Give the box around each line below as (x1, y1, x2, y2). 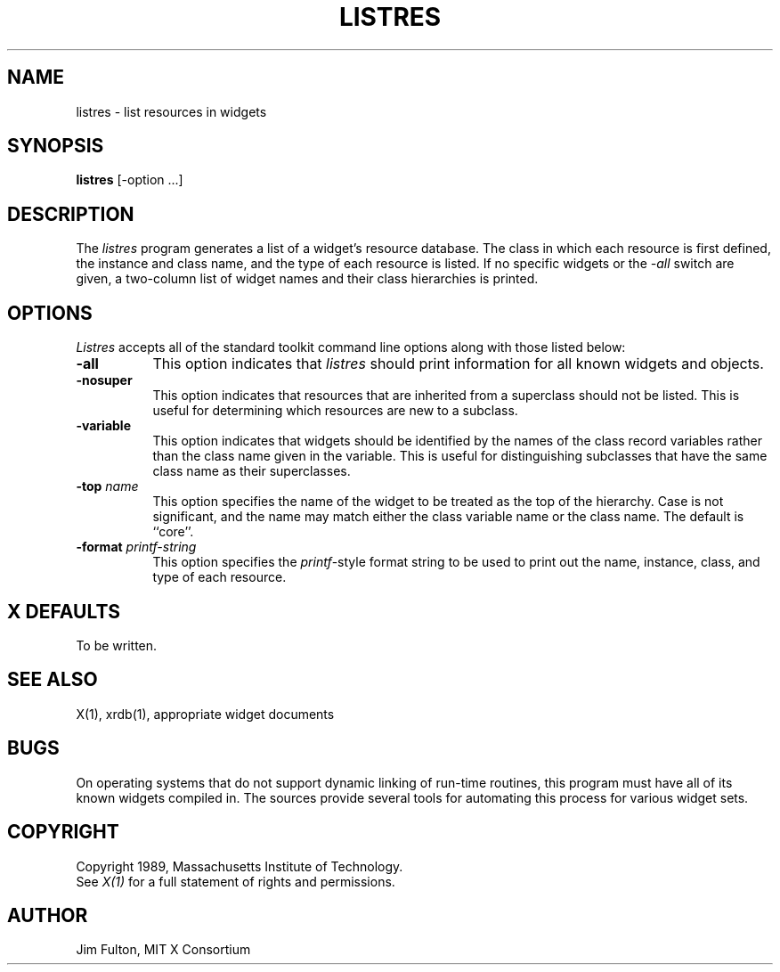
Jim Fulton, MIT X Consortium (76, 942, 251, 958)
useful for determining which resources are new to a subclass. (152, 403, 518, 419)
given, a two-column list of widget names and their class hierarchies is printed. (76, 271, 539, 287)
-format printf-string (76, 539, 197, 555)
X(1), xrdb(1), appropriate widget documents (76, 706, 335, 722)
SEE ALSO (7, 668, 98, 691)
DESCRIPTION (7, 202, 134, 225)
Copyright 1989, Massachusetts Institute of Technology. (76, 858, 403, 874)
